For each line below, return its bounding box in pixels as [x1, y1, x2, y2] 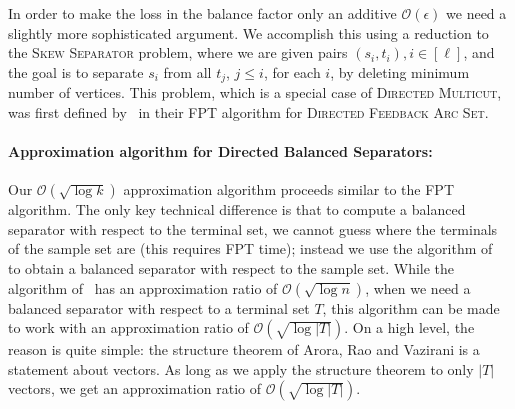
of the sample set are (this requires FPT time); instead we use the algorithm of [8, 238, 493, 259]
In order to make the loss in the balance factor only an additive [8, 3, 397, 23]
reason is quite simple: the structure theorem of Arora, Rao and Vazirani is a [8, 339, 480, 360]
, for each [263, 61, 321, 82]
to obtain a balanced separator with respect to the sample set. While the [8, 258, 455, 278]
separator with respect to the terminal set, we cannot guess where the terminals [8, 218, 498, 239]
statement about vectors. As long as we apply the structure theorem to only [8, 358, 474, 379]
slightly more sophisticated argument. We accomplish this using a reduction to [8, 22, 489, 43]
